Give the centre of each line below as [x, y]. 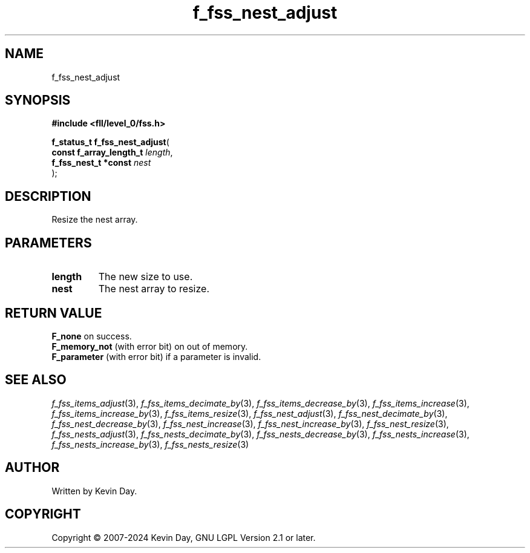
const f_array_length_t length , [112, 152]
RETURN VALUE [54, 313]
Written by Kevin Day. [94, 491]
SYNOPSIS [38, 100]
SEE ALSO [36, 380]
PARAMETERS [48, 243]
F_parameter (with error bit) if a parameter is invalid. [156, 356]
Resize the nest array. [95, 220]
